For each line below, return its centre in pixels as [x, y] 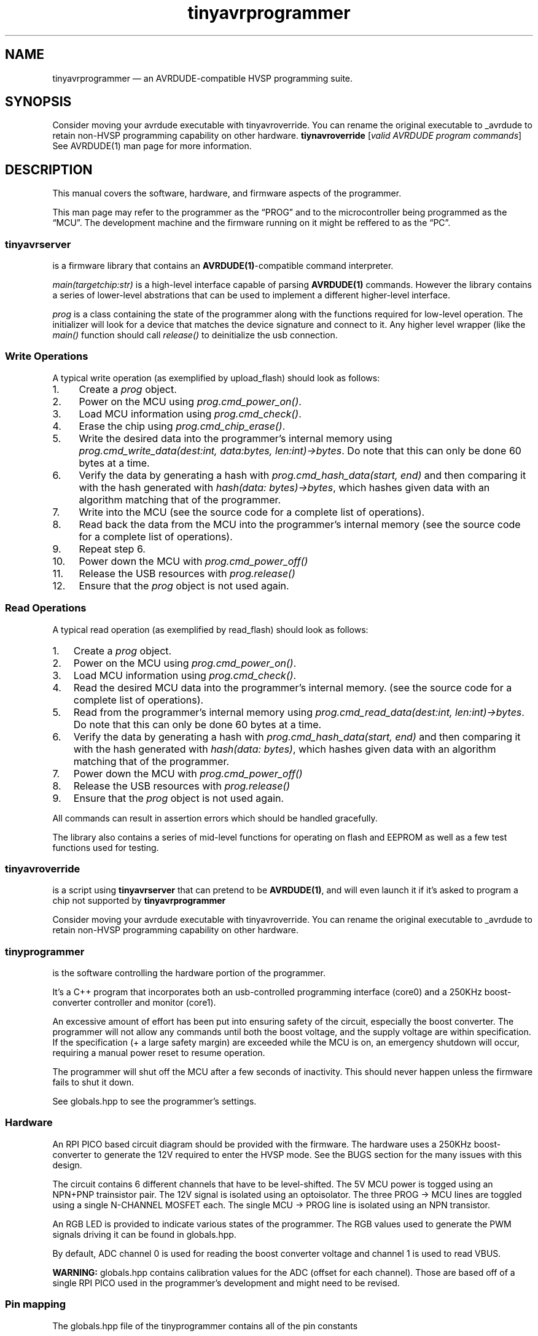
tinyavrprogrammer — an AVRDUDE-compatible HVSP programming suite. [203, 78]
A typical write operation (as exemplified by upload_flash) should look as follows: [216, 378]
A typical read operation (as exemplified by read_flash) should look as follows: [210, 629]
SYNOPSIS [38, 102]
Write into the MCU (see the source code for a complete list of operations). [252, 512]
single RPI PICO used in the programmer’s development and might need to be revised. [226, 1283]
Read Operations [46, 608]
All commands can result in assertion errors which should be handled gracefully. [215, 818]
